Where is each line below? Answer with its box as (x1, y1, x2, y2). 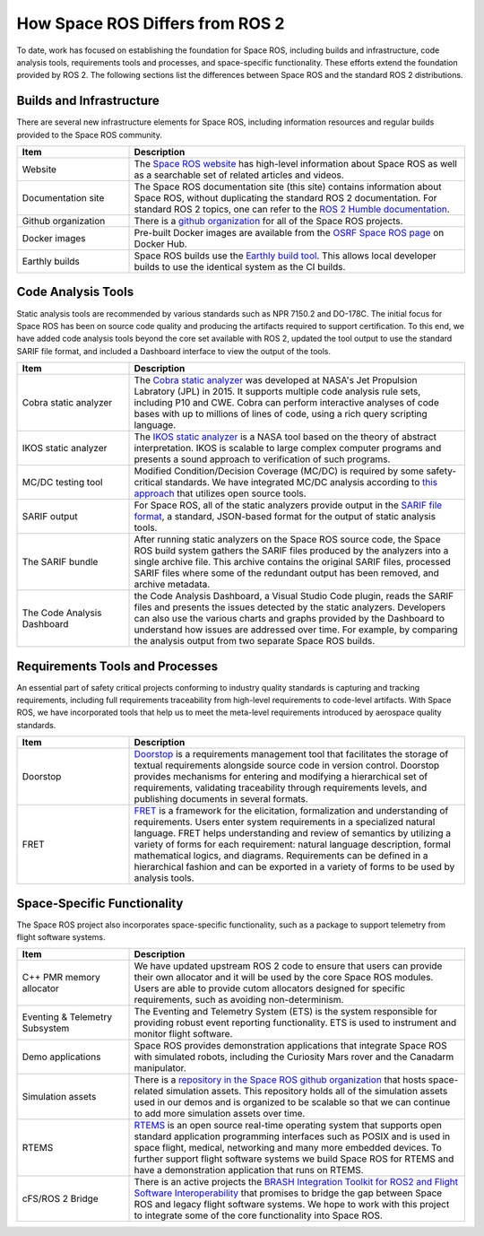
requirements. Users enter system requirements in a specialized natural (134, 816, 436, 829)
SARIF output (22, 510, 78, 523)
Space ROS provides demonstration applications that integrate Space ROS (134, 1040, 447, 1052)
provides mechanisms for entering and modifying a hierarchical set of (134, 770, 428, 783)
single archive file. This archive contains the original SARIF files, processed (134, 556, 452, 569)
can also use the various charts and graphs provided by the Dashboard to (134, 613, 445, 625)
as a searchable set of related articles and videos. (134, 169, 344, 181)
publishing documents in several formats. (134, 793, 308, 805)
